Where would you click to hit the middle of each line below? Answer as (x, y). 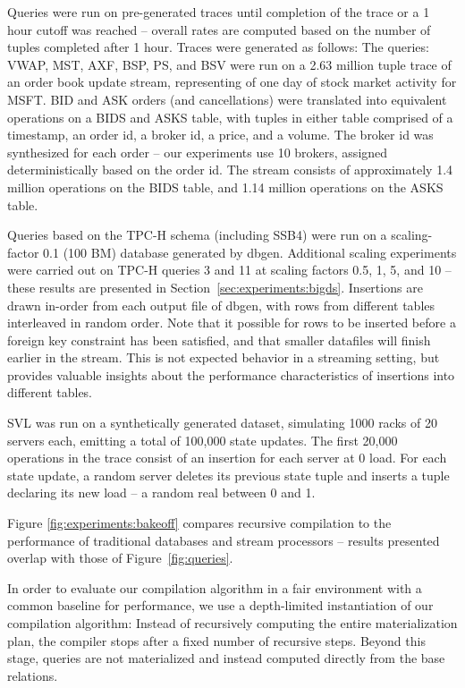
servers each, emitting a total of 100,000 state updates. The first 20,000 (203, 440)
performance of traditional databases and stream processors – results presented (224, 540)
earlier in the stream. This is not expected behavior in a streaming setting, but (224, 357)
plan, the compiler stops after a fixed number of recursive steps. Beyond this (216, 640)
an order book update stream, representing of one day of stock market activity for (232, 82)
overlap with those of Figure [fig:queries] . (120, 558)
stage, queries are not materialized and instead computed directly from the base (226, 658)
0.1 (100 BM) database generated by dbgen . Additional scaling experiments (250, 252)
